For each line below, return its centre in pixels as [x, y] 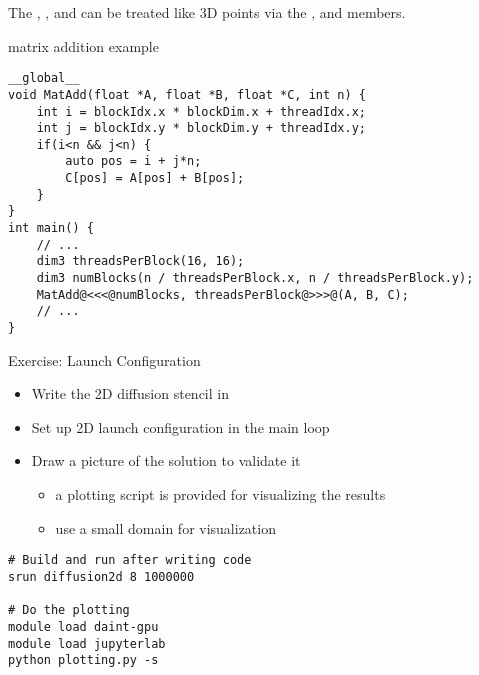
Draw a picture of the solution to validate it [166, 460]
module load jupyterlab [87, 643]
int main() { [51, 228]
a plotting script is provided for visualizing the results [220, 494]
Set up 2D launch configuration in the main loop [180, 426]
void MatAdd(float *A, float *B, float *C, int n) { [187, 94]
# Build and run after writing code [130, 560]
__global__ [44, 78]
